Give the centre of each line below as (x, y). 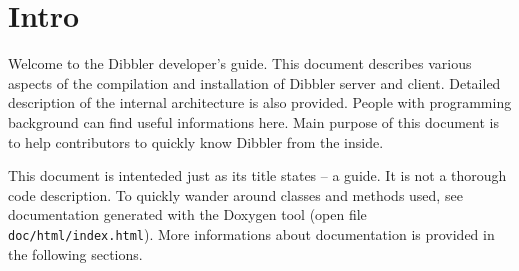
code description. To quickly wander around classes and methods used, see (235, 194)
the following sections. (75, 253)
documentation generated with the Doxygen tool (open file (187, 214)
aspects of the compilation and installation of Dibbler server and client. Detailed (254, 82)
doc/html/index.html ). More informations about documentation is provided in (251, 233)
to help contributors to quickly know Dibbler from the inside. (196, 141)
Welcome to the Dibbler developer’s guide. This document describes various (240, 63)
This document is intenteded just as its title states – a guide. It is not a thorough (257, 175)
